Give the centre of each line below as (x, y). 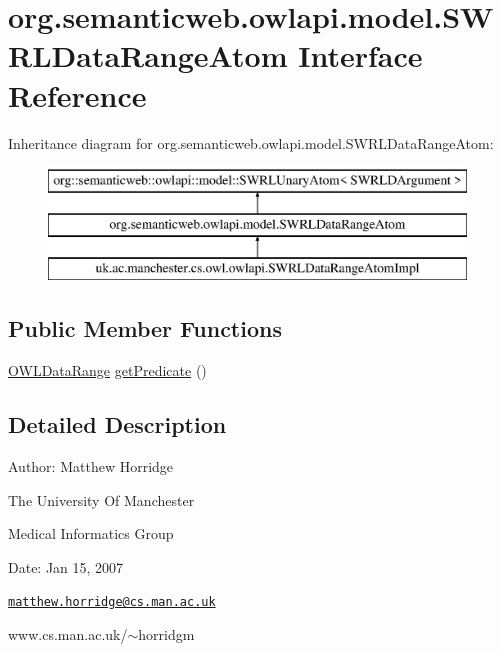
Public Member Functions (145, 328)
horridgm (166, 634)
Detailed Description (117, 424)
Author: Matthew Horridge (91, 466)
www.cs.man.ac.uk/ (68, 634)
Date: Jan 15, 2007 (66, 566)
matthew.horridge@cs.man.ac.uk (112, 602)
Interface (360, 55)
